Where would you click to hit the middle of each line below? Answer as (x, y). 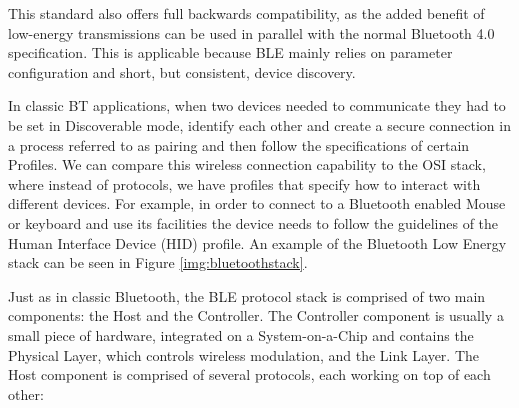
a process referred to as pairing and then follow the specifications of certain (239, 144)
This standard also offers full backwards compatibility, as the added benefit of (246, 13)
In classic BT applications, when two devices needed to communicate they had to (257, 105)
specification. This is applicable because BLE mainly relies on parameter (230, 52)
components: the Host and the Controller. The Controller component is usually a (256, 315)
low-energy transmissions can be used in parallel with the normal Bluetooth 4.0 (251, 32)
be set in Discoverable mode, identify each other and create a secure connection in (259, 124)
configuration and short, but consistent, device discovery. (182, 71)
